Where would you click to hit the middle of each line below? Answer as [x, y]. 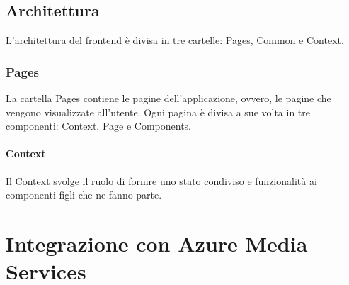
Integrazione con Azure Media [157, 243]
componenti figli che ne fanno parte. [84, 195]
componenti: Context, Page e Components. [98, 126]
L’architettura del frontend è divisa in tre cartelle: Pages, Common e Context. [175, 40]
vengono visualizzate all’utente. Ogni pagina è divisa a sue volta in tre [158, 112]
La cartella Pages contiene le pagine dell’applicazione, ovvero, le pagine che [168, 98]
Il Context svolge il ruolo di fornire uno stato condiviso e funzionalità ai [161, 180]
